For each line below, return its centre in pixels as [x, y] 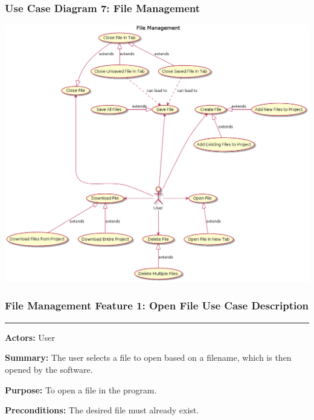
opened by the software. [49, 369]
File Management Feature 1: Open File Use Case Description [157, 305]
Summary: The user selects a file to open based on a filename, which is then [148, 357]
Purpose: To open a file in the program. [81, 389]
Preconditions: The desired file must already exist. [102, 410]
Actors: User [30, 337]
